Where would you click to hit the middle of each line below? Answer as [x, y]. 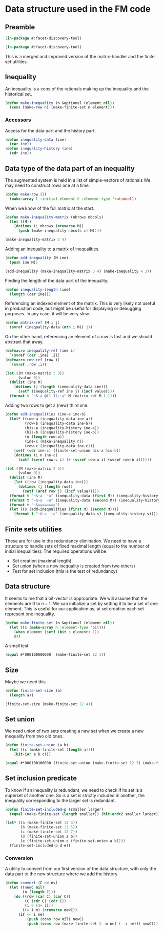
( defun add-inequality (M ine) [37, 258]
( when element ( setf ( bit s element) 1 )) [56, 632]
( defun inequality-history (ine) [39, 149]
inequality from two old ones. [34, 736]
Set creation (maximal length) [42, 561]
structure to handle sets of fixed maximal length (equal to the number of [77, 546]
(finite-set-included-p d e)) [40, 845]
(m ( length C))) [39, 892]
